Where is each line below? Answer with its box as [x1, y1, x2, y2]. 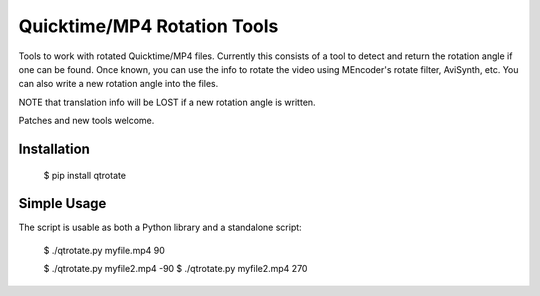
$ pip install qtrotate [43, 169, 127, 181]
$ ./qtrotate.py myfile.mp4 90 [43, 244, 165, 256]
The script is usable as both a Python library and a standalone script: [18, 221, 302, 234]
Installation [18, 140, 90, 157]
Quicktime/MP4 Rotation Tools [18, 15, 279, 37]
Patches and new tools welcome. [18, 115, 155, 127]
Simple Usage [18, 195, 107, 212]
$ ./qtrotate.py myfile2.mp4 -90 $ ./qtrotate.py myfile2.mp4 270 [43, 263, 308, 275]
